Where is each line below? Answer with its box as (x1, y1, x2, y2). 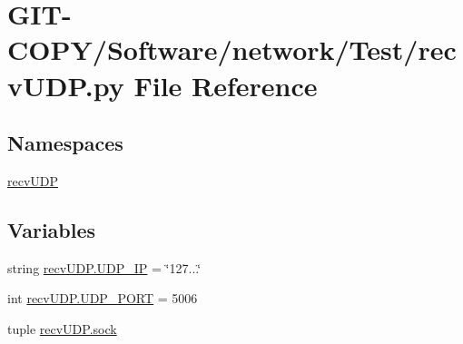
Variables (7, 215, 96, 243)
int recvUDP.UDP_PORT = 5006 (7, 289, 198, 308)
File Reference (133, 66, 318, 103)
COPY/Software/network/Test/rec (7, 31, 457, 68)
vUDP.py (7, 66, 124, 103)
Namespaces (7, 129, 123, 157)
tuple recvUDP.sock (7, 319, 117, 338)
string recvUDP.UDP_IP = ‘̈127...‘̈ (7, 258, 202, 277)
